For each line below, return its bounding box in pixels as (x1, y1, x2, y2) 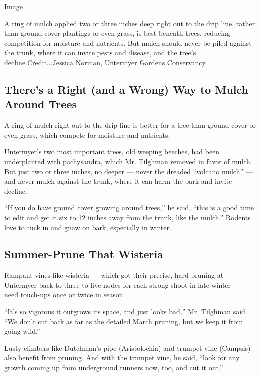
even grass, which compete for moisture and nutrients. (4, 129, 170, 140)
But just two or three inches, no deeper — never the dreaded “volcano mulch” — (4, 166, 253, 176)
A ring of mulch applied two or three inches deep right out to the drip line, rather (4, 18, 255, 28)
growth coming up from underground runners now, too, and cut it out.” (4, 362, 223, 373)
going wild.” (4, 326, 40, 336)
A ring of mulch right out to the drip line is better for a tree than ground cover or (4, 120, 256, 130)
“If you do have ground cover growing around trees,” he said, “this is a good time (4, 202, 254, 213)
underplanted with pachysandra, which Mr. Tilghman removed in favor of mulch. (4, 156, 252, 166)
